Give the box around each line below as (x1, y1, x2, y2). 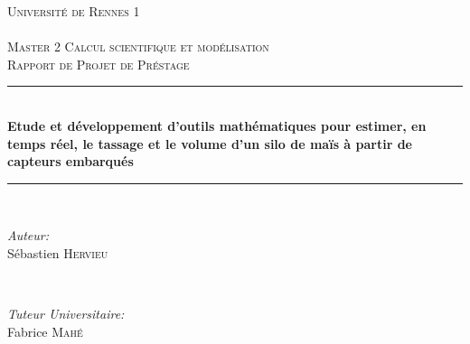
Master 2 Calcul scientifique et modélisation (7, 37, 269, 56)
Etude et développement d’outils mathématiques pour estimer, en (7, 116, 427, 135)
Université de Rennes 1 (7, 2, 140, 20)
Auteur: (7, 226, 50, 245)
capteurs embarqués (7, 152, 134, 171)
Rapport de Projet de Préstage (7, 54, 190, 73)
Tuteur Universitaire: (7, 304, 125, 323)
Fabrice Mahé (7, 321, 83, 340)
